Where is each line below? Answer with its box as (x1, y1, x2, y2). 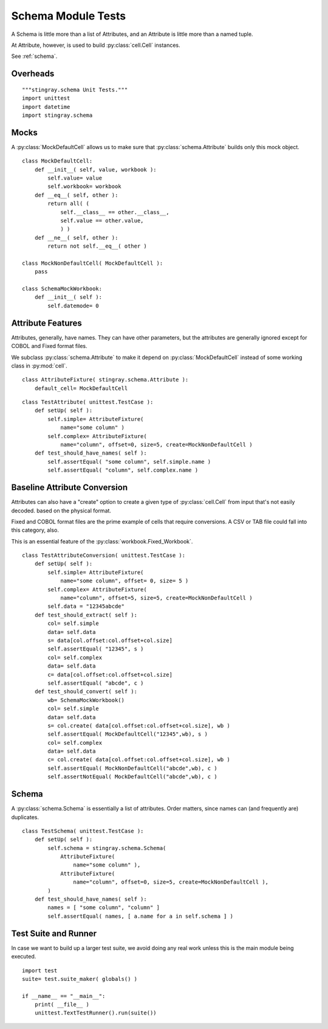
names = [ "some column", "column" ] (47, 904, 160, 911)
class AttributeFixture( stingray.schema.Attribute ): (22, 376, 189, 383)
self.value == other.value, (60, 217, 144, 224)
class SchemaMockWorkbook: (22, 285, 103, 292)
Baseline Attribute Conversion (11, 483, 128, 493)
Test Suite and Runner (11, 928, 97, 938)
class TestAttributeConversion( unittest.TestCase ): (22, 552, 185, 559)
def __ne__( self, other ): (34, 234, 118, 241)
